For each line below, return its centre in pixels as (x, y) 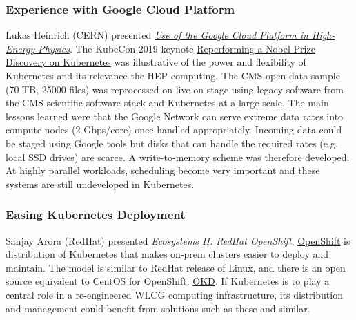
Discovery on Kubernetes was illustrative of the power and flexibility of (156, 62)
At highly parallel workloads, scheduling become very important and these (163, 170)
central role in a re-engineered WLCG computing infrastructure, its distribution (174, 294)
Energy (20, 48)
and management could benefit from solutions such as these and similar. (158, 308)
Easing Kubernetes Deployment (96, 215)
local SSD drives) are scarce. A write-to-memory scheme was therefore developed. (178, 157)
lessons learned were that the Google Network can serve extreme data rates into (175, 116)
